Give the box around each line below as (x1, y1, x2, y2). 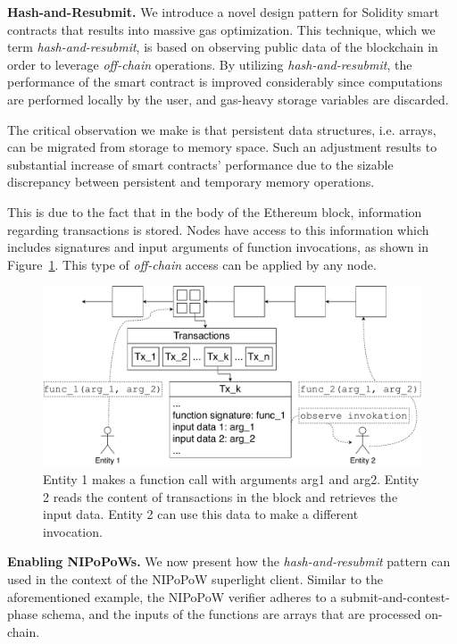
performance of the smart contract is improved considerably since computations (7, 72, 443, 91)
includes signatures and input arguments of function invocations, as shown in (7, 238, 428, 256)
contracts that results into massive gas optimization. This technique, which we (7, 20, 436, 38)
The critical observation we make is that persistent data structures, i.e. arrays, (7, 120, 436, 138)
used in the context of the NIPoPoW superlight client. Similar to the (7, 569, 384, 588)
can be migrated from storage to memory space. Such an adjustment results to (7, 138, 437, 156)
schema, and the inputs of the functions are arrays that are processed (41, 605, 421, 623)
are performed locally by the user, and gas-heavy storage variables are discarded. (7, 89, 449, 108)
